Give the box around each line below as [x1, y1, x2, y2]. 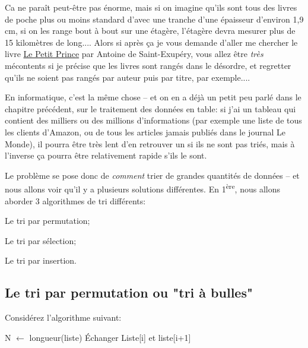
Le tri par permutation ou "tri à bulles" [5, 283, 253, 302]
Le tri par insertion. [5, 254, 77, 267]
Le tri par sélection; [5, 234, 77, 246]
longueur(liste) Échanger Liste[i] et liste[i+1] [29, 331, 191, 343]
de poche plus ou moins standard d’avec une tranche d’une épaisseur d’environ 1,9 [5, 12, 304, 25]
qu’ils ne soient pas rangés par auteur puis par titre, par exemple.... [5, 71, 250, 83]
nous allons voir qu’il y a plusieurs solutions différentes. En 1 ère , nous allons [5, 181, 280, 195]
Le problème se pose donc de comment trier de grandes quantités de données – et [5, 169, 300, 181]
